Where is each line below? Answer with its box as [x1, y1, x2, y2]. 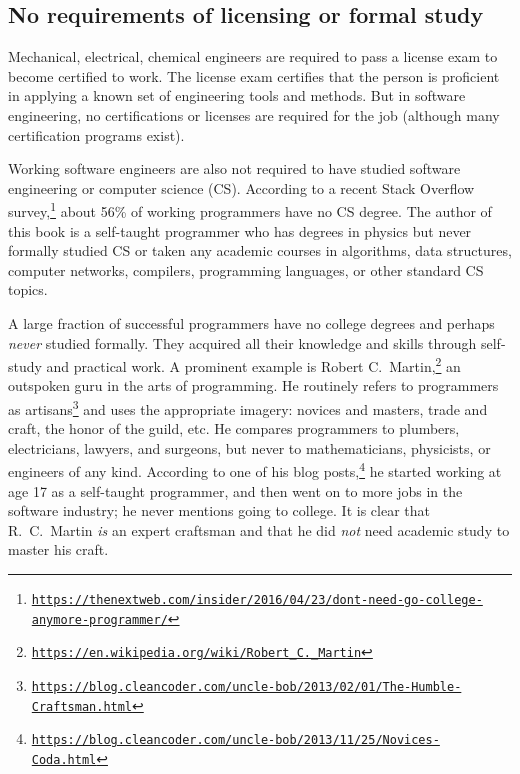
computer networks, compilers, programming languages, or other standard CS [8, 259, 484, 280]
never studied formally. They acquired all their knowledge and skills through [8, 332, 477, 353]
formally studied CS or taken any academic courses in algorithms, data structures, [8, 240, 512, 261]
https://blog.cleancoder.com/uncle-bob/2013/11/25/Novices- [31, 733, 440, 748]
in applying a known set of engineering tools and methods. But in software [8, 85, 466, 106]
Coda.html [31, 753, 97, 768]
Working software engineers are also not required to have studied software [8, 158, 461, 179]
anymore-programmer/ [31, 612, 168, 627]
